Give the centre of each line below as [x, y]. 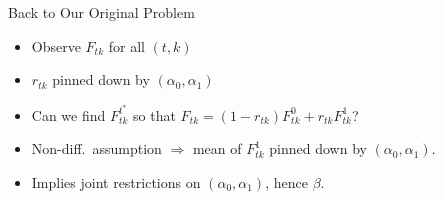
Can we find [68, 114]
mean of [217, 148]
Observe [56, 45]
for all [126, 45]
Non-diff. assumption [96, 148]
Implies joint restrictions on [116, 182]
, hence [286, 182]
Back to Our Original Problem [101, 12]
